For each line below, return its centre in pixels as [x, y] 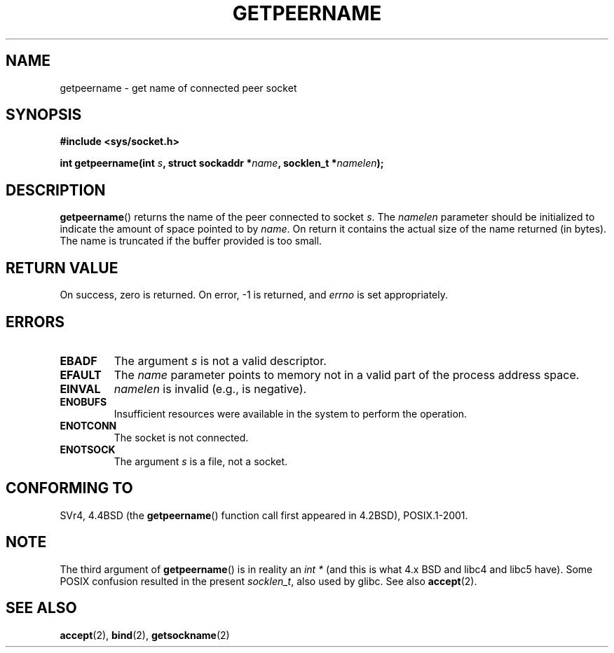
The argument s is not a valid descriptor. [220, 360]
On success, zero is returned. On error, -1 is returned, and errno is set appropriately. [254, 295]
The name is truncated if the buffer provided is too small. [191, 241]
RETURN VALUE [62, 268]
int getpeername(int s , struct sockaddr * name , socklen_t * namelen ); [222, 163]
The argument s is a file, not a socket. [201, 461]
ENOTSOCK [88, 449]
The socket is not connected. [181, 437]
